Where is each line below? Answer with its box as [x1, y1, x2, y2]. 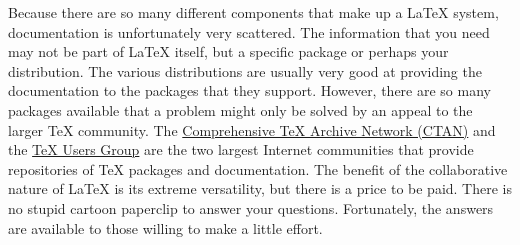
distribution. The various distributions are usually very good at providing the [8, 60, 482, 81]
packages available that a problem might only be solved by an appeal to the [8, 99, 473, 120]
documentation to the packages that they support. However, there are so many [8, 80, 491, 101]
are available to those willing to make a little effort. [8, 217, 323, 238]
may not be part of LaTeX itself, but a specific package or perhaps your [8, 41, 449, 62]
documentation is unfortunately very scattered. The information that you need [8, 21, 490, 42]
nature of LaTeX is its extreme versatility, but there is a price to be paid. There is [8, 178, 512, 199]
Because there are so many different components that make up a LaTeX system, [8, 2, 499, 22]
